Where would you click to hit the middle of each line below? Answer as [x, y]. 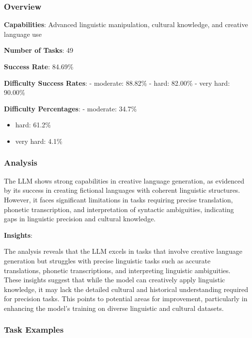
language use [23, 34]
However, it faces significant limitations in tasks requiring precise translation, [118, 199]
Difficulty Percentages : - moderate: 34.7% [71, 108]
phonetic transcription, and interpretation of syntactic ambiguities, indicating [119, 209]
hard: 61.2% [33, 125]
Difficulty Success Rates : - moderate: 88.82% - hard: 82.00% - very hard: [117, 83]
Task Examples [34, 330]
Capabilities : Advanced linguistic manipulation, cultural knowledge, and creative [126, 24]
